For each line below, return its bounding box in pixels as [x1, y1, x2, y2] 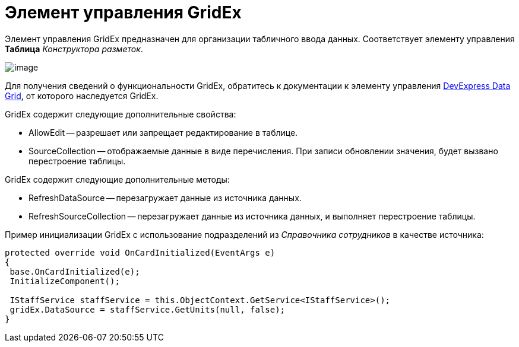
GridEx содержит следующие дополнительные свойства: [5, 109, 236, 119]
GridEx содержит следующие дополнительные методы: [5, 174, 230, 184]
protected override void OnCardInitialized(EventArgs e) [5, 247, 276, 257]
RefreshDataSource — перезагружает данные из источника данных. [29, 192, 302, 203]
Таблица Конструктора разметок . [5, 43, 143, 54]
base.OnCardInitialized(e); [10, 266, 140, 276]
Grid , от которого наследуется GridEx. [5, 90, 159, 101]
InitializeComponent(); [10, 276, 120, 286]
